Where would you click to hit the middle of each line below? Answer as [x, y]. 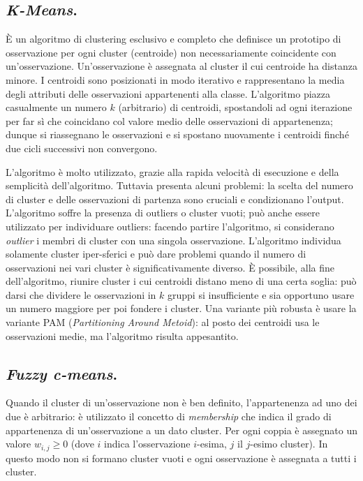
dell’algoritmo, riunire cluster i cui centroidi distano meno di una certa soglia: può [181, 281]
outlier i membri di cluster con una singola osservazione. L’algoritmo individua [173, 240]
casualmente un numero [56, 107]
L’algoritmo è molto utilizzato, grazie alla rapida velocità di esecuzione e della [172, 171]
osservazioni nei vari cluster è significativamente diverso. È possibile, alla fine [170, 267]
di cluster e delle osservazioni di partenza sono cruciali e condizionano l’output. [175, 199]
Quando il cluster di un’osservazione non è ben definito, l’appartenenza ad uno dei [181, 402]
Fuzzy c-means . [62, 373]
